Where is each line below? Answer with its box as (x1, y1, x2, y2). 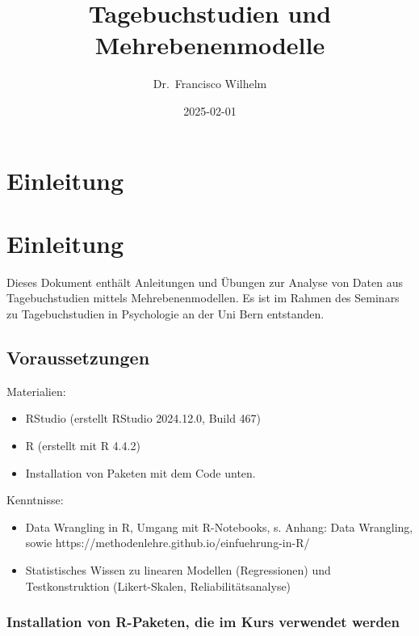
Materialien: (6, 382, 66, 399)
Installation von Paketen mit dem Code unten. (25, 464, 256, 481)
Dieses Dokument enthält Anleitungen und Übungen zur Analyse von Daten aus (6, 273, 403, 290)
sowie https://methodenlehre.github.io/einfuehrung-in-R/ (25, 534, 310, 551)
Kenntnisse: (6, 491, 64, 508)
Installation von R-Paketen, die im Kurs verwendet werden (6, 612, 400, 632)
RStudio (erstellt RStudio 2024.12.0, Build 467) (25, 410, 262, 427)
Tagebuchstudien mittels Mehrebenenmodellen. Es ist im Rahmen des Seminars (6, 289, 400, 306)
